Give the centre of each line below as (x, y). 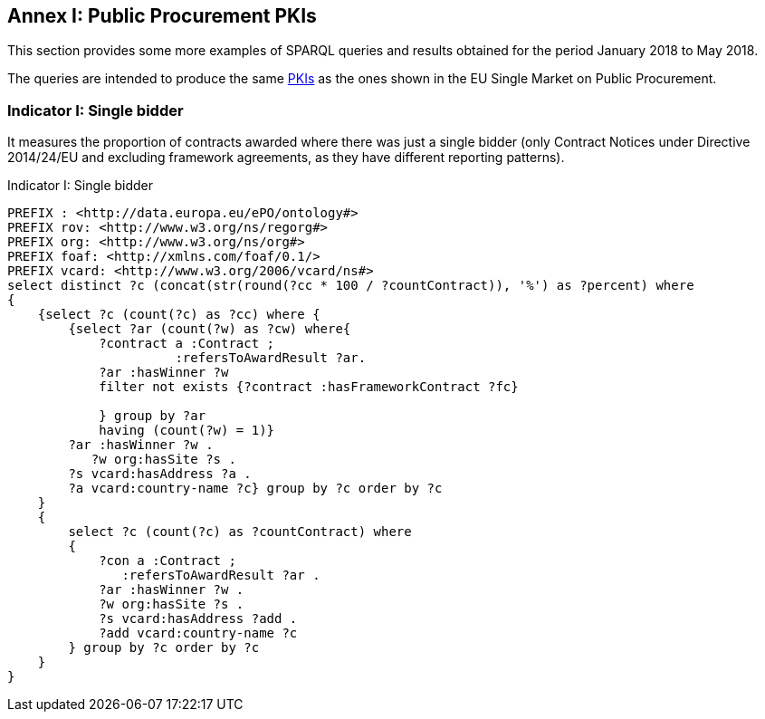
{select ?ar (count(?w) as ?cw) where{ (210, 329)
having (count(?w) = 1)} (187, 431)
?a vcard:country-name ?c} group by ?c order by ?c (255, 489)
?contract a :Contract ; (187, 344)
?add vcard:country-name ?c (198, 633)
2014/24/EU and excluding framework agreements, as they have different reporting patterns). (286, 158)
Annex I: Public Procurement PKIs (162, 16)
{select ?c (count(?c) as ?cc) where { (179, 315)
